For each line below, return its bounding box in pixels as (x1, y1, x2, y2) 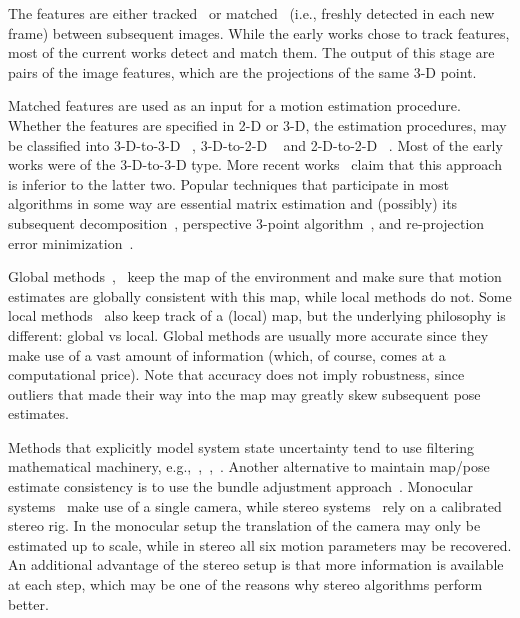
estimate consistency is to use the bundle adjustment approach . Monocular (8, 476, 473, 497)
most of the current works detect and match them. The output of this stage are (8, 42, 495, 63)
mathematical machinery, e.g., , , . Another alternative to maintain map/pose (8, 456, 490, 477)
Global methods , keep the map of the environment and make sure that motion (8, 266, 502, 287)
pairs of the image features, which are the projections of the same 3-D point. (8, 61, 477, 82)
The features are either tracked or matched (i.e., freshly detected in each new (8, 3, 495, 23)
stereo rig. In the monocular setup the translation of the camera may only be (8, 515, 481, 536)
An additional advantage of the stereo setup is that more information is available (8, 554, 504, 575)
